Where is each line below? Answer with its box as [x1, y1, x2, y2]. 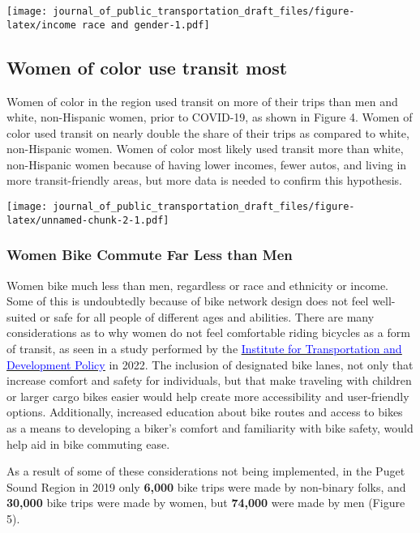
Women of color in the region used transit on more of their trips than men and [6, 92, 398, 109]
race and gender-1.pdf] [82, 19, 210, 31]
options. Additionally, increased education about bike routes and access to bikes [6, 403, 403, 420]
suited [6, 308, 36, 325]
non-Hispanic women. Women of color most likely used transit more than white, [6, 140, 404, 157]
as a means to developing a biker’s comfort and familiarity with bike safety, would [6, 419, 414, 436]
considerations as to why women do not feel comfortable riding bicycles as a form [6, 324, 410, 341]
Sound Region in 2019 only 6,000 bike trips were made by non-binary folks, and [6, 478, 406, 495]
